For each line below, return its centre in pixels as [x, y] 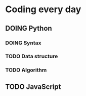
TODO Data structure [32, 56]
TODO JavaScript [33, 87]
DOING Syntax [23, 43]
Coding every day [43, 9]
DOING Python [29, 28]
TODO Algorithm [26, 70]
